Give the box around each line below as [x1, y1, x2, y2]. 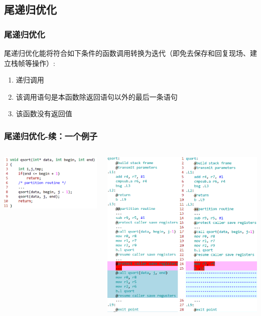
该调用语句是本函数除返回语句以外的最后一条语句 [16, 91, 178, 102]
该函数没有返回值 [16, 108, 72, 119]
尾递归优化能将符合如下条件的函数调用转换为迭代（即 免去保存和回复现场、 [4, 48, 250, 58]
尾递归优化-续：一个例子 [4, 129, 98, 142]
